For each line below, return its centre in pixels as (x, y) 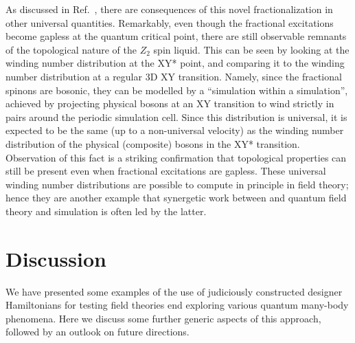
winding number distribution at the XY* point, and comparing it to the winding (175, 63)
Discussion (56, 258)
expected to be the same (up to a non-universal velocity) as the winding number (175, 130)
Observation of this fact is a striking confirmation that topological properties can (176, 157)
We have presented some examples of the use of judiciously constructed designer (174, 291)
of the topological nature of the (71, 49)
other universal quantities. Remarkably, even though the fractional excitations (170, 22)
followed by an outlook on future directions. (98, 332)
